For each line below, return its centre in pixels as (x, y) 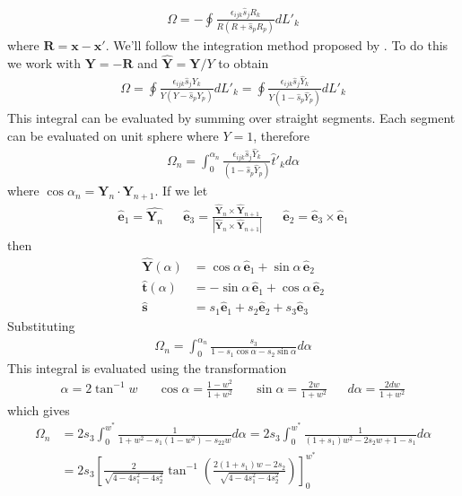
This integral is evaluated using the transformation (147, 367)
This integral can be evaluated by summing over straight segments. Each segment (231, 118)
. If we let (181, 191)
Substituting (41, 325)
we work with (44, 62)
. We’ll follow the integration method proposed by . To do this (277, 44)
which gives (39, 409)
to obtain (244, 62)
